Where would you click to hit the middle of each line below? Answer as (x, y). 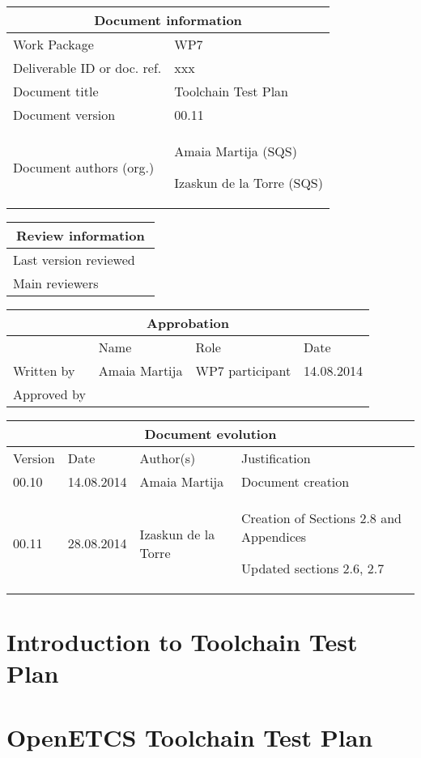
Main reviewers (56, 283)
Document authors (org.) (84, 167)
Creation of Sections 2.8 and (321, 518)
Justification (276, 458)
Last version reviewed (74, 260)
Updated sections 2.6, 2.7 (313, 568)
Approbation (188, 323)
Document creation (296, 481)
